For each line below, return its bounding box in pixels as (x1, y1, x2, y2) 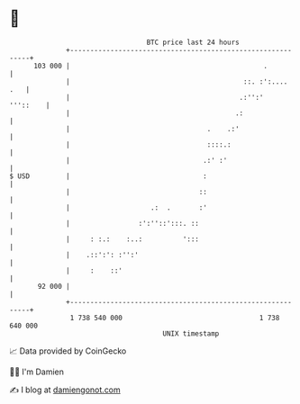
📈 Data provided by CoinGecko (9, 346, 127, 356)
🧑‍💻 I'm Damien (9, 366, 65, 377)
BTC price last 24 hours (146, 38, 241, 47)
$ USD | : (9, 171, 207, 181)
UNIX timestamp (162, 328, 220, 338)
